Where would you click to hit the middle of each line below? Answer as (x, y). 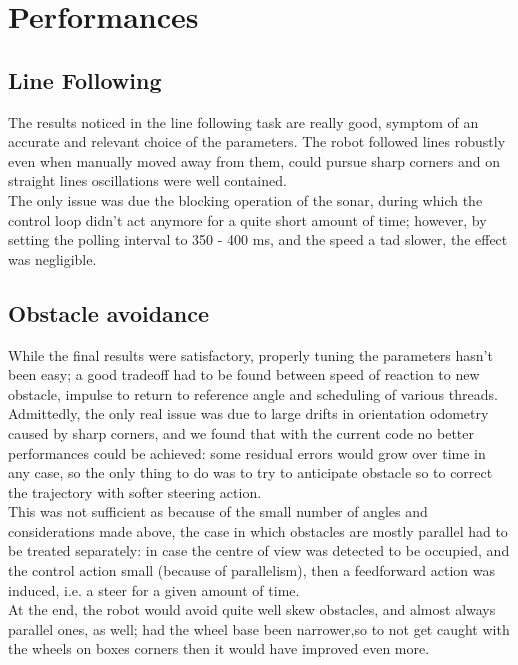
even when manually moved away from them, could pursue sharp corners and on (254, 160)
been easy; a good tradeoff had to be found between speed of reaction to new (244, 374)
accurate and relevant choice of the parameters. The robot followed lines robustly (257, 141)
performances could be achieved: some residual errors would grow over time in (247, 452)
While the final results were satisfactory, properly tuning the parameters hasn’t (250, 354)
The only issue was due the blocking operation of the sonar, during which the (245, 199)
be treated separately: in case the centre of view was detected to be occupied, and (259, 550)
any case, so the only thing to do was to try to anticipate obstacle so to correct (250, 472)
